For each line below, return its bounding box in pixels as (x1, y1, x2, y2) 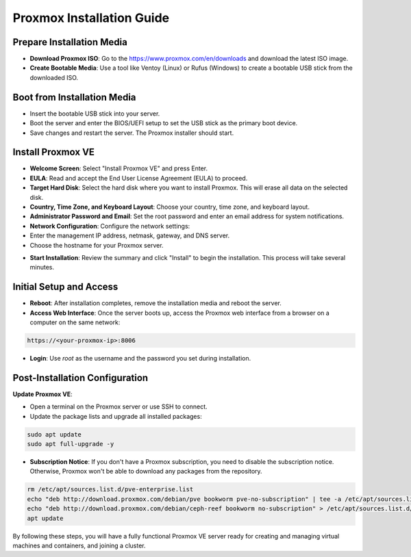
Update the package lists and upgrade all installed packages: (29, 412, 202, 420)
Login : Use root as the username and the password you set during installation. (29, 354, 251, 362)
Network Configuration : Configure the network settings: (29, 222, 190, 230)
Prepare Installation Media (12, 36, 128, 48)
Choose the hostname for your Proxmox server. (29, 241, 164, 249)
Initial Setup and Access (12, 281, 119, 293)
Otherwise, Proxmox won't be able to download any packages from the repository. (29, 467, 263, 476)
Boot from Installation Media (12, 91, 136, 103)
